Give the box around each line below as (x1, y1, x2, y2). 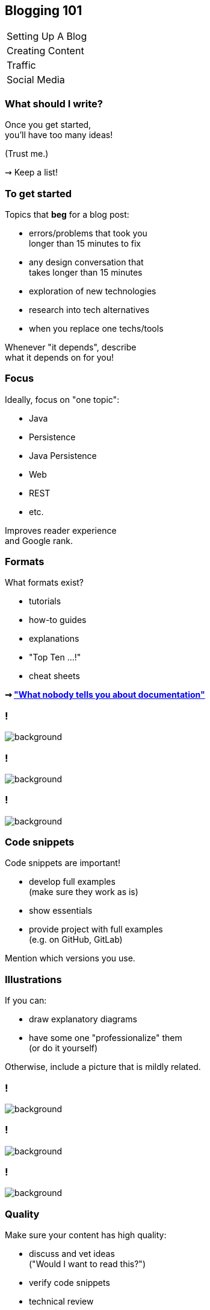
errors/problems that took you (29, 227, 147, 238)
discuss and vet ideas (29, 1248, 115, 1259)
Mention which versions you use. (5, 953, 135, 964)
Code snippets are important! (5, 858, 120, 869)
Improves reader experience (5, 525, 117, 536)
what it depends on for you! (5, 352, 114, 362)
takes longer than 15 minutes (29, 267, 143, 277)
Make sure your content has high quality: (5, 1230, 167, 1241)
